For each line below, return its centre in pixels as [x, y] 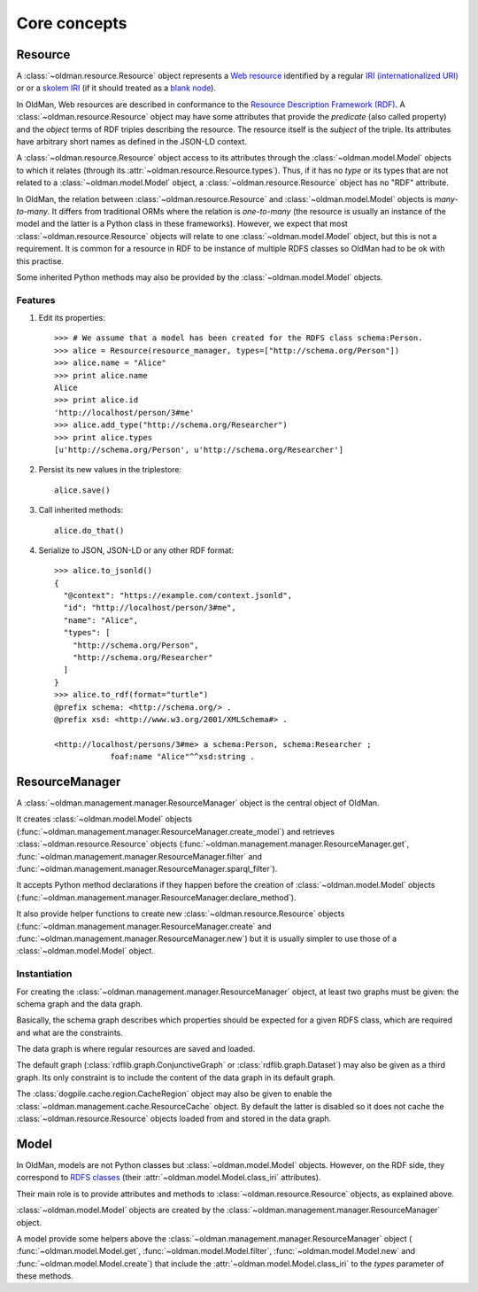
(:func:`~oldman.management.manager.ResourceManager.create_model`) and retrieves [176, 831]
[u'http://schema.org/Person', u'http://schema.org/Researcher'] [199, 449]
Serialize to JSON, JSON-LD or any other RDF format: [136, 550]
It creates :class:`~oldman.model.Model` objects [104, 819]
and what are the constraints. [70, 1032]
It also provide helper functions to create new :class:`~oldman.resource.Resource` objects [181, 914]
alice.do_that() [89, 530]
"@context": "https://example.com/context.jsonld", [177, 595]
